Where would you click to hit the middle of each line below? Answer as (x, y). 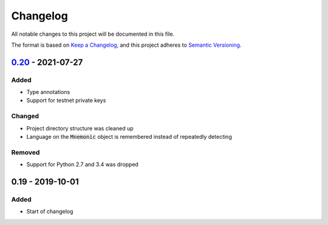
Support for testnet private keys (66, 101)
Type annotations (48, 92)
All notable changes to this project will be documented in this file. (93, 34)
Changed (25, 116)
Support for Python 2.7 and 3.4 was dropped (83, 164)
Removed (26, 152)
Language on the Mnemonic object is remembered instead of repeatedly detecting (129, 137)
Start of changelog (50, 212)
